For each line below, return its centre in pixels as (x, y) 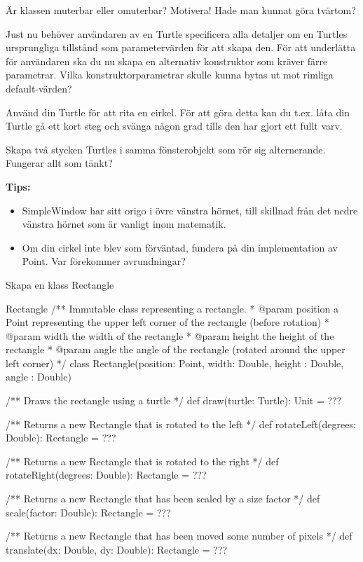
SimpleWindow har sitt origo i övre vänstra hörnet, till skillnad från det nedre (190, 210)
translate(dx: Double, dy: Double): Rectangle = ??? (117, 549)
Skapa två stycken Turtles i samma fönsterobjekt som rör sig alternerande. (166, 149)
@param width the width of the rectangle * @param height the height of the (170, 335)
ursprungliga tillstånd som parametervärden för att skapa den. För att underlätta (181, 47)
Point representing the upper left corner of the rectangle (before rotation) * (167, 322)
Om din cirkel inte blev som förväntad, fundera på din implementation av (180, 247)
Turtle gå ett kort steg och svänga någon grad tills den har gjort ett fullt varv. (174, 126)
